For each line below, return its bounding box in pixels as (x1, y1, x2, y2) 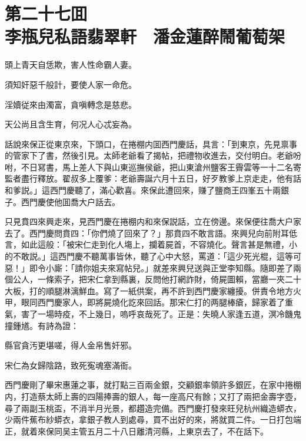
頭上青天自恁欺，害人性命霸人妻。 (5, 58, 137, 71)
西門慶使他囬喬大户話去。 (21, 195, 120, 208)
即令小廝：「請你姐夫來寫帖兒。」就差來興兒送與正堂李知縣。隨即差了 (29, 261, 293, 274)
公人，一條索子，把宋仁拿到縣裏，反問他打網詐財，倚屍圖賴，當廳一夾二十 (12, 273, 301, 285)
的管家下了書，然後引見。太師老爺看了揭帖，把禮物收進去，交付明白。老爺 (5, 149, 293, 162)
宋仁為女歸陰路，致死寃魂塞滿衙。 (5, 358, 137, 371)
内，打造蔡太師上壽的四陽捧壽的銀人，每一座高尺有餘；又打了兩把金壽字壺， (5, 390, 301, 402)
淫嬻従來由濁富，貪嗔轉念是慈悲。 (5, 98, 137, 110)
